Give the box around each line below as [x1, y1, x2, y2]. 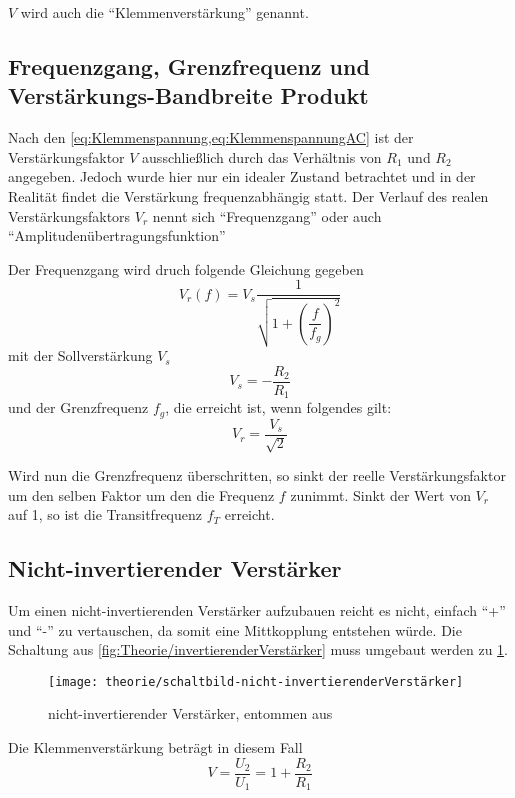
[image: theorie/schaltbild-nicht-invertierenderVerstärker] [48, 674, 464, 689]
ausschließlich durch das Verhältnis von [142, 146, 382, 167]
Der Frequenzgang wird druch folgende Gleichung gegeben [8, 258, 364, 279]
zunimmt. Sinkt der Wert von [290, 484, 471, 505]
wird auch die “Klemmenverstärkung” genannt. [20, 2, 309, 22]
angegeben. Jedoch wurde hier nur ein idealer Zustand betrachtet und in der [8, 166, 476, 187]
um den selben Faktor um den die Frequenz [8, 484, 275, 505]
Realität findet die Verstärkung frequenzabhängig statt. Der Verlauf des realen [8, 185, 489, 206]
